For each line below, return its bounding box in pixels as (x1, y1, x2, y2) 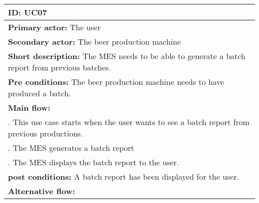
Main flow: (8, 102, 51, 113)
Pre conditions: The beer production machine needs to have (8, 76, 224, 87)
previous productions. (8, 128, 83, 139)
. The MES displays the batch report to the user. (8, 156, 179, 168)
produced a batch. (8, 87, 71, 99)
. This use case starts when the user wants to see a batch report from (8, 116, 250, 128)
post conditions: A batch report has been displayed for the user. (8, 171, 239, 182)
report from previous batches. (8, 62, 111, 73)
